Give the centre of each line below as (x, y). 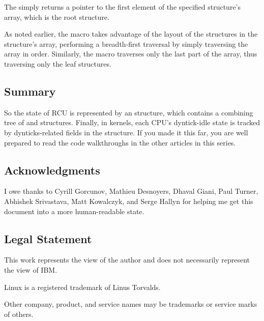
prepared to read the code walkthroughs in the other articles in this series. (120, 142)
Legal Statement (48, 238)
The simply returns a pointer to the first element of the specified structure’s (123, 7)
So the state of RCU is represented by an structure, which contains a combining (129, 112)
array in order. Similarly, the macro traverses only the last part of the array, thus (131, 54)
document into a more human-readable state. (74, 211)
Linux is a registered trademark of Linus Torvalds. (82, 287)
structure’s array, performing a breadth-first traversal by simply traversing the (126, 43)
